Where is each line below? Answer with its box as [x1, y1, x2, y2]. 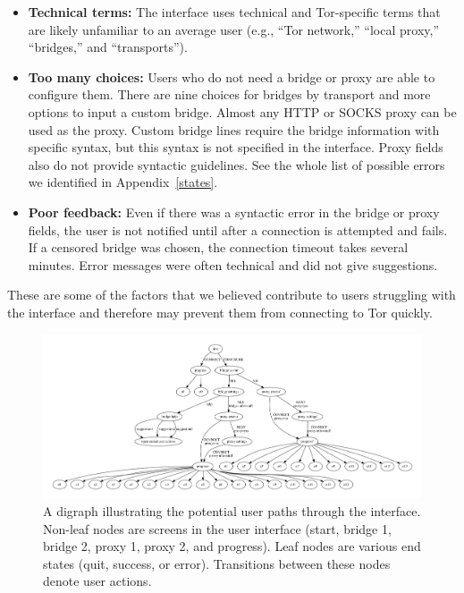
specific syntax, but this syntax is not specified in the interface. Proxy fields [28, 138, 443, 157]
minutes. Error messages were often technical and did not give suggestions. [28, 255, 438, 274]
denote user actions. [43, 572, 152, 590]
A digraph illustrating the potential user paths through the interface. [43, 502, 421, 521]
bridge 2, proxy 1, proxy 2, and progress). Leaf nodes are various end [43, 537, 421, 555]
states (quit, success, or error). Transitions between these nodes [43, 554, 391, 572]
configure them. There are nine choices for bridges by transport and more [28, 85, 431, 104]
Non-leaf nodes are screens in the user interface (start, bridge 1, [43, 519, 392, 538]
